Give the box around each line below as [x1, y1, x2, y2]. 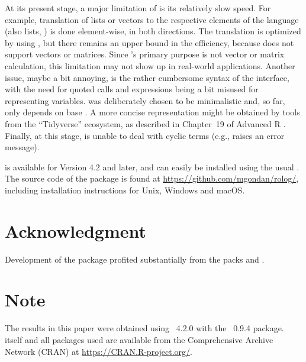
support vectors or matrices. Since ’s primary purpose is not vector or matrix [5, 48, 285, 60]
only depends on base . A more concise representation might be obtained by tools [5, 106, 300, 118]
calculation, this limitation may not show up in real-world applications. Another [5, 59, 295, 72]
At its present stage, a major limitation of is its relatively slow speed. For [5, 2, 271, 14]
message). [5, 141, 40, 153]
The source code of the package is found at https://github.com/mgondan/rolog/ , [5, 172, 299, 185]
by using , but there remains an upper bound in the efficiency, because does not [5, 36, 294, 49]
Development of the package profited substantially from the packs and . [5, 253, 265, 265]
